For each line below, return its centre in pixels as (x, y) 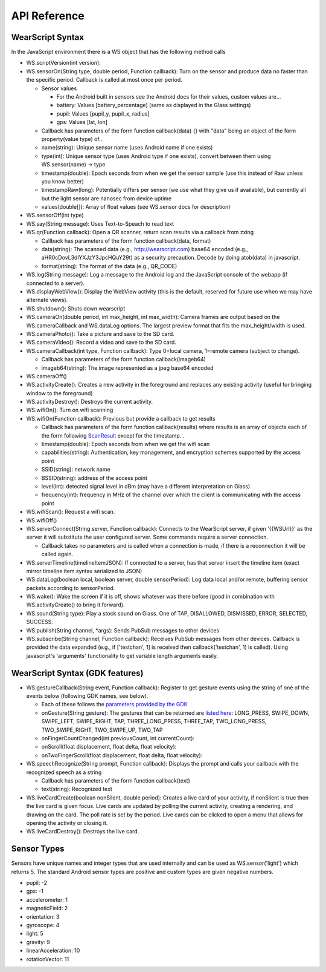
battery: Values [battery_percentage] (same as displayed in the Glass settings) (154, 105)
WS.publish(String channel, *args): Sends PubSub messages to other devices (123, 630)
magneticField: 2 (47, 908)
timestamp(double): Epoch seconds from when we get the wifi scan (126, 444)
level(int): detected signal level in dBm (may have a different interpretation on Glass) (146, 486)
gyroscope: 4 (43, 925)
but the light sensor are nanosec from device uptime (107, 198)
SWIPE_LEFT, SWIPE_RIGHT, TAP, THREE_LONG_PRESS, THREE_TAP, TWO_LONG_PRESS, (154, 721)
